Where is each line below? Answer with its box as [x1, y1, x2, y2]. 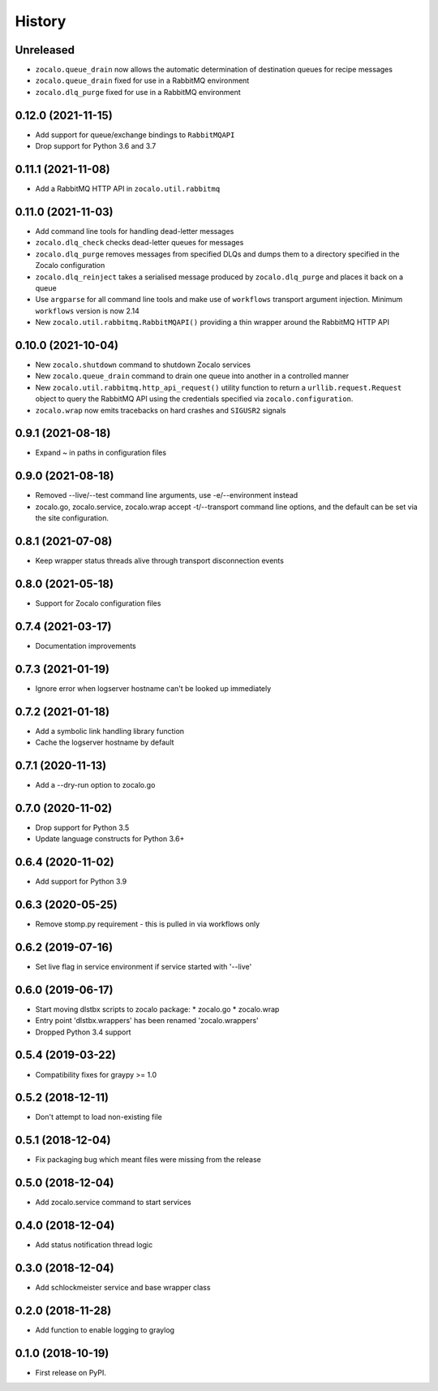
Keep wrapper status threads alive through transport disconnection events [35, 556, 284, 566]
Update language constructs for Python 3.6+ [35, 834, 185, 844]
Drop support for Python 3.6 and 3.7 [35, 141, 157, 151]
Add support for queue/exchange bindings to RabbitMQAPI [35, 130, 235, 140]
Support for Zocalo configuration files [35, 598, 161, 608]
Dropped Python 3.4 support [35, 1027, 131, 1037]
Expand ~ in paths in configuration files [35, 447, 166, 458]
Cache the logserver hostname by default [35, 737, 174, 747]
